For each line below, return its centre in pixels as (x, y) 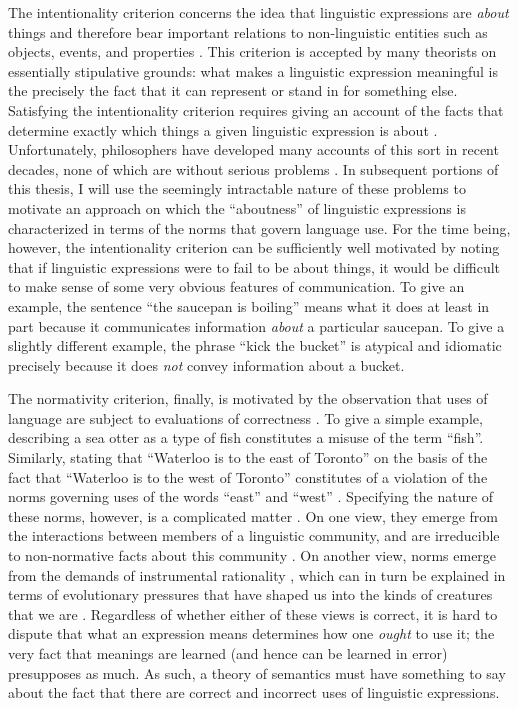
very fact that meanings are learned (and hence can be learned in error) (228, 653)
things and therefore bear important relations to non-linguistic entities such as (248, 31)
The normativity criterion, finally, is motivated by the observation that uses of (248, 398)
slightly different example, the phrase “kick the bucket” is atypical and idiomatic (255, 345)
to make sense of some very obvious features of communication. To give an (236, 286)
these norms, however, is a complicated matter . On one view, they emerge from (253, 515)
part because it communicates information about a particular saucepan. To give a (256, 325)
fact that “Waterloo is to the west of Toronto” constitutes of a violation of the (248, 476)
